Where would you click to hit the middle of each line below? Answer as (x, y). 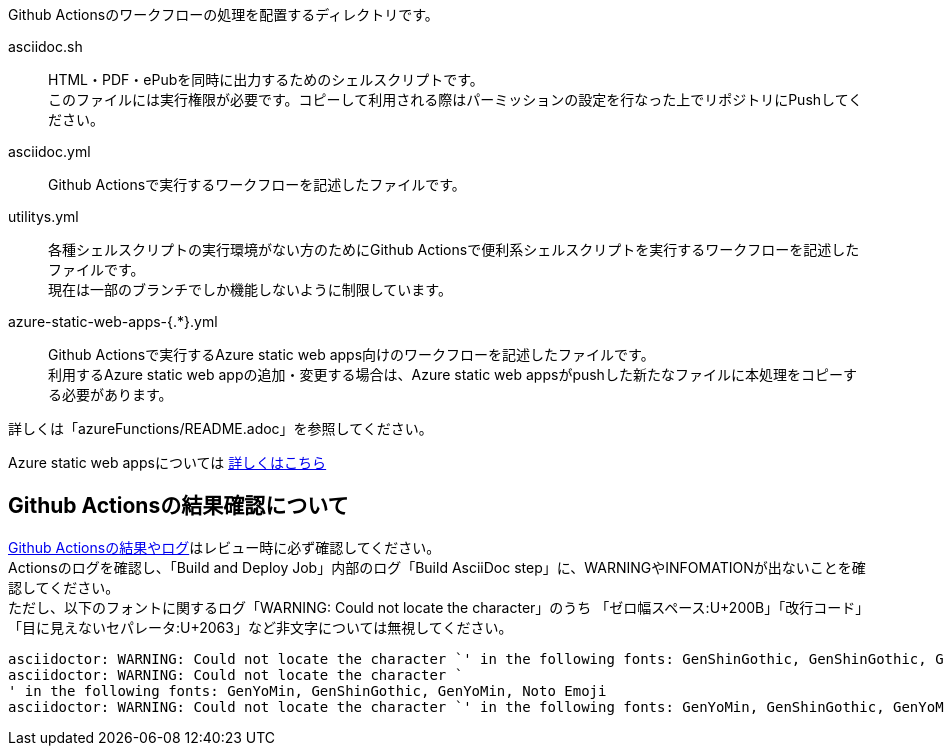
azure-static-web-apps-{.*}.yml (113, 321)
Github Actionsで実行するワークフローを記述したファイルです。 (257, 184)
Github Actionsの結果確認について (178, 506)
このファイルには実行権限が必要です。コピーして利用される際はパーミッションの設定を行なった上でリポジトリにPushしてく (455, 99)
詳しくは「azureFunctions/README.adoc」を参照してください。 (220, 428)
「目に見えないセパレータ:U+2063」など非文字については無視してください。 (260, 627)
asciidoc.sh (45, 46)
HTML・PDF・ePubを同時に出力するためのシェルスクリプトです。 (266, 79)
